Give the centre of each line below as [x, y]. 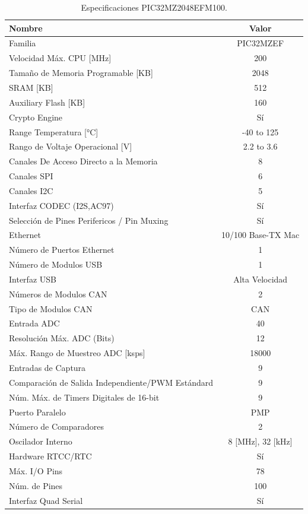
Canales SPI [31, 176]
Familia [23, 43]
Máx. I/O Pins [36, 470]
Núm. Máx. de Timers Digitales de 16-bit [84, 397]
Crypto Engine [36, 117]
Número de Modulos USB [56, 264]
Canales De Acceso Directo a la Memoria [83, 161]
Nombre [26, 28]
